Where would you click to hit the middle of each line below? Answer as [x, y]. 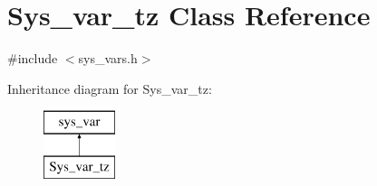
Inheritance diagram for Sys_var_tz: [110, 88]
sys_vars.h [108, 58]
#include [33, 58]
